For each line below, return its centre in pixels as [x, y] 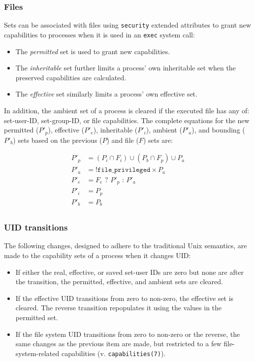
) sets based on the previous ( [58, 140]
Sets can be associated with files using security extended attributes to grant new [127, 25]
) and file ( [123, 140]
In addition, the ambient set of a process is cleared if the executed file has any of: [127, 110]
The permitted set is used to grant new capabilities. [93, 51]
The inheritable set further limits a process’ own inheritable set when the [126, 68]
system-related [37, 353]
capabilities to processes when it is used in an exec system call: [99, 34]
